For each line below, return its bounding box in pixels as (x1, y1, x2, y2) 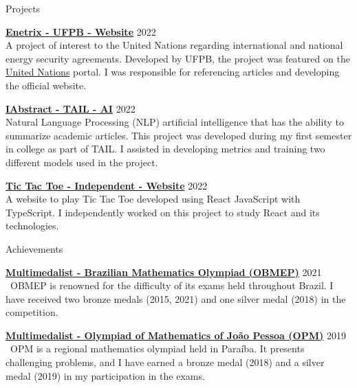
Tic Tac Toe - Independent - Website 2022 (6, 178, 208, 192)
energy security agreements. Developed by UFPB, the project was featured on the (6, 51, 350, 65)
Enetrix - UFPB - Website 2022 (6, 24, 156, 38)
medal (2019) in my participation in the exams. (6, 368, 205, 383)
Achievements (6, 241, 63, 255)
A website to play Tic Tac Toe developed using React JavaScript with (6, 192, 301, 206)
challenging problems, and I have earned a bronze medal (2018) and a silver (6, 355, 325, 369)
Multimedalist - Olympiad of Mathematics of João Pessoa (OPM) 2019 (6, 328, 346, 342)
